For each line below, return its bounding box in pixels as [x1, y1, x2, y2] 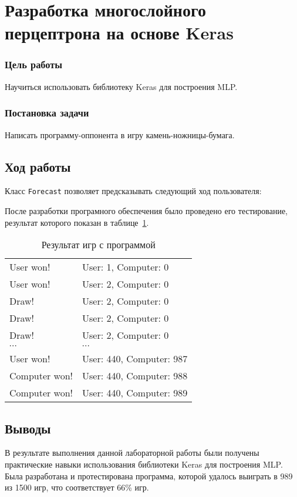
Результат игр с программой [41, 238, 156, 252]
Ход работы [5, 157, 71, 175]
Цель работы [5, 57, 63, 72]
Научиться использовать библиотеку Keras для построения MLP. [5, 80, 238, 92]
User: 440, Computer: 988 [82, 369, 188, 383]
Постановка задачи [5, 105, 89, 120]
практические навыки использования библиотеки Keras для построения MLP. [5, 458, 283, 471]
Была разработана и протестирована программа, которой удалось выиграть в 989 [5, 469, 293, 482]
